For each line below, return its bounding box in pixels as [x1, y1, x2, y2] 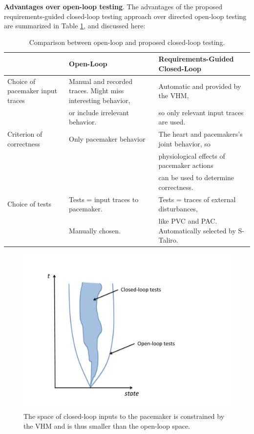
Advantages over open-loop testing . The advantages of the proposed [4, 1, 222, 11]
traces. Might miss [69, 85, 124, 96]
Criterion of [7, 129, 42, 139]
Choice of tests [7, 199, 51, 209]
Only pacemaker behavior [69, 134, 146, 144]
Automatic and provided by [158, 81, 241, 91]
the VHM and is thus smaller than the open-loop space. [23, 420, 190, 431]
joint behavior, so [158, 138, 211, 148]
